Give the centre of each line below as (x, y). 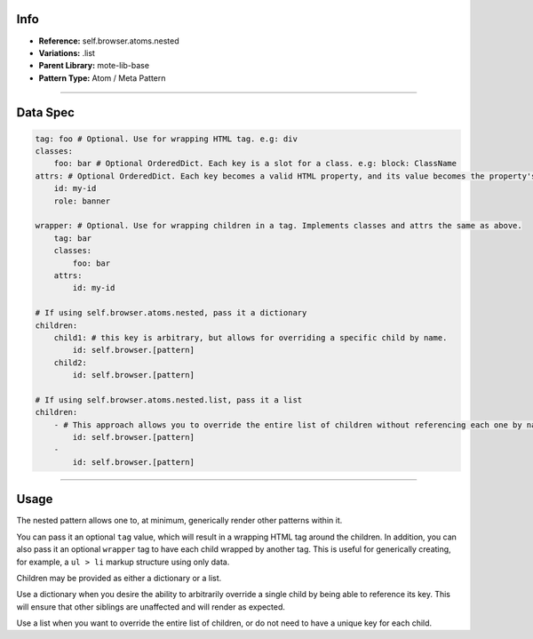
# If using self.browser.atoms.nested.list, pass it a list (169, 399)
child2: (71, 363)
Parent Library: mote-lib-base (94, 66)
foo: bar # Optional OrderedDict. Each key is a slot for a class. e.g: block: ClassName (255, 164)
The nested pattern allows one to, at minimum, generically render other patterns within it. (179, 521)
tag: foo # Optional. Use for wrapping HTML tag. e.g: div (166, 139)
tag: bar (73, 238)
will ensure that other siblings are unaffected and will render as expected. (151, 607)
